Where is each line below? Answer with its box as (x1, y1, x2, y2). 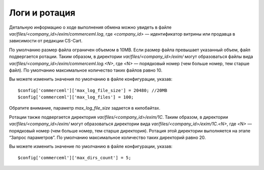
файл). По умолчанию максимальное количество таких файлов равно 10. (9, 67, 162, 73)
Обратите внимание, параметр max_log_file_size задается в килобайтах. (9, 105, 161, 111)
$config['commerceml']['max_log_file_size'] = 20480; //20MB (18, 88, 167, 93)
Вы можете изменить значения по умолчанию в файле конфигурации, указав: (9, 76, 173, 82)
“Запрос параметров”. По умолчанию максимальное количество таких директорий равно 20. (9, 134, 206, 141)
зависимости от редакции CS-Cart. (9, 38, 83, 44)
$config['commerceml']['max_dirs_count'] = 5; (18, 155, 132, 160)
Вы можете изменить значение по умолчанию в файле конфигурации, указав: (9, 144, 173, 150)
